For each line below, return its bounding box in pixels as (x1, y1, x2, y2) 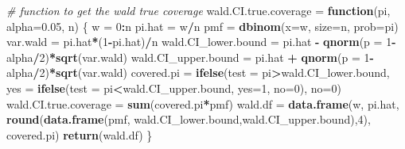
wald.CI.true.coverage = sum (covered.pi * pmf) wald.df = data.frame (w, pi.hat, (6, 95, 399, 112)
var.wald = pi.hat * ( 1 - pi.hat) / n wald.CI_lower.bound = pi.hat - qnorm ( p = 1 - (6, 33, 396, 50)
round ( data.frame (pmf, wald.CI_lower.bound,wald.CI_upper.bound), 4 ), (6, 111, 371, 128)
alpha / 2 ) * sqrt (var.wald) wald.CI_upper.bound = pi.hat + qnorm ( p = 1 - (6, 48, 374, 65)
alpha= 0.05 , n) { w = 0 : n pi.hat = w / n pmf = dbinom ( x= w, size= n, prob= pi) (6, 17, 399, 34)
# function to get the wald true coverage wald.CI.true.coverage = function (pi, (6, 2, 391, 18)
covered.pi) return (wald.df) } (6, 126, 153, 143)
